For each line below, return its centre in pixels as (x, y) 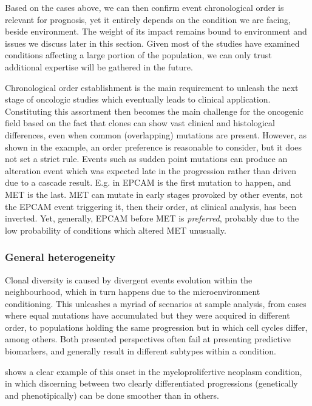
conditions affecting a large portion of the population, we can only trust (138, 55)
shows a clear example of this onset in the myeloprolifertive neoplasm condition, (154, 371)
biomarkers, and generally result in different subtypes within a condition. (141, 351)
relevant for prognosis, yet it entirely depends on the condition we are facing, (148, 19)
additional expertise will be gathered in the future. (99, 66)
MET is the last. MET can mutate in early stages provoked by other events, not (154, 194)
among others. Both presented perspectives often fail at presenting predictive (148, 339)
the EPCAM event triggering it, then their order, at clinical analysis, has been (151, 206)
